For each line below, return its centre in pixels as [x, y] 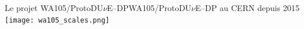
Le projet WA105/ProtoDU [54, 8]
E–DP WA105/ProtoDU [149, 8]
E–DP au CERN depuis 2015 [247, 8]
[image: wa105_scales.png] [57, 20]
